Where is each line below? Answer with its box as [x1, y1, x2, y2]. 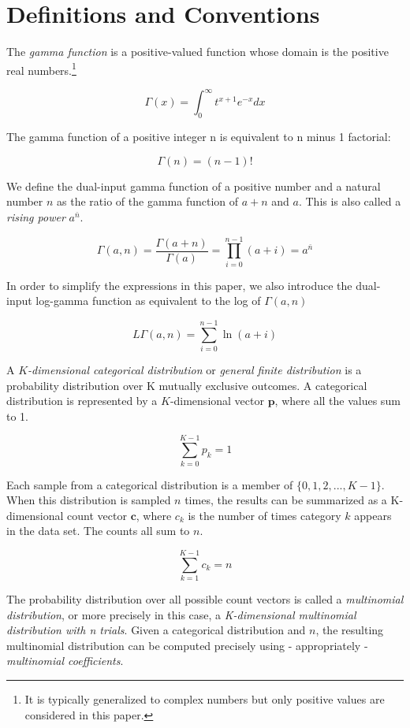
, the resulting [315, 622, 384, 638]
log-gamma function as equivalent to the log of [35, 292, 261, 309]
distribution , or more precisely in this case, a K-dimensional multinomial [6, 606, 356, 622]
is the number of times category [188, 507, 341, 523]
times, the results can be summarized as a [184, 492, 387, 508]
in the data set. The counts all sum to [6, 522, 190, 539]
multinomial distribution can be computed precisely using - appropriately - [6, 637, 368, 653]
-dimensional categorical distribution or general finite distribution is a [28, 362, 362, 378]
